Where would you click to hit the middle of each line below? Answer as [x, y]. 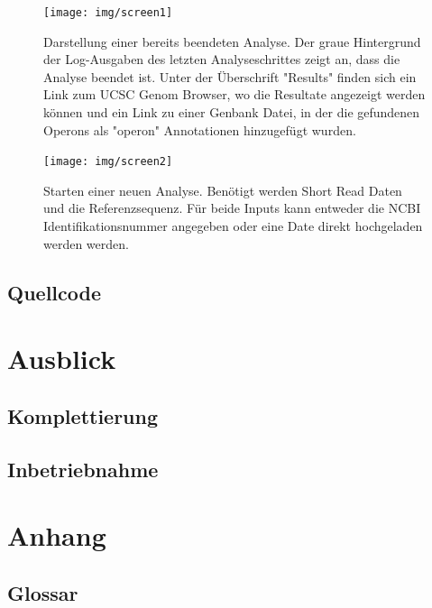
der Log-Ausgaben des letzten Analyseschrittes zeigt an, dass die [222, 59]
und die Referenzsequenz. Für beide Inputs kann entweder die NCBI [232, 208]
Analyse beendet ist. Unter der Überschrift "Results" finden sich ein [230, 76]
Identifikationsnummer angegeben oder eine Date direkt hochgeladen [233, 226]
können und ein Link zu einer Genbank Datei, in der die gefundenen [232, 112]
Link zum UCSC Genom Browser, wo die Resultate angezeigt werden [234, 94]
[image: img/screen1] [108, 13]
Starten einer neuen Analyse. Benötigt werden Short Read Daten [223, 190]
